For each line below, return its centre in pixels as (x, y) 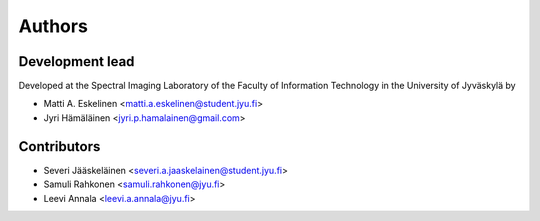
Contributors (59, 146)
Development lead (76, 61)
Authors (53, 26)
